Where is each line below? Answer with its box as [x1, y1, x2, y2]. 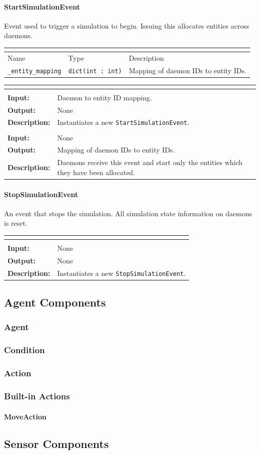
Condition [4, 344, 45, 356]
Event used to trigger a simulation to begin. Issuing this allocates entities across [4, 20, 249, 31]
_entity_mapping [7, 67, 61, 75]
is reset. [4, 218, 27, 228]
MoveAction [4, 411, 46, 421]
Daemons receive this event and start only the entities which [57, 157, 242, 168]
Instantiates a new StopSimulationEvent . [57, 267, 186, 278]
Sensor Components [4, 435, 109, 451]
